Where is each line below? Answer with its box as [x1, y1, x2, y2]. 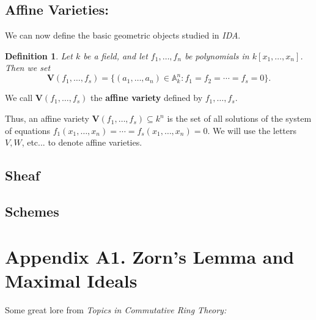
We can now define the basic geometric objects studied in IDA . [5, 29, 241, 42]
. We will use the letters [207, 124, 297, 136]
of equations [5, 124, 50, 136]
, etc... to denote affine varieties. [21, 136, 142, 149]
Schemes [5, 202, 59, 221]
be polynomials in [185, 49, 249, 62]
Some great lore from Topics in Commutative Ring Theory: [5, 303, 227, 316]
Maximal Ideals [5, 267, 138, 292]
